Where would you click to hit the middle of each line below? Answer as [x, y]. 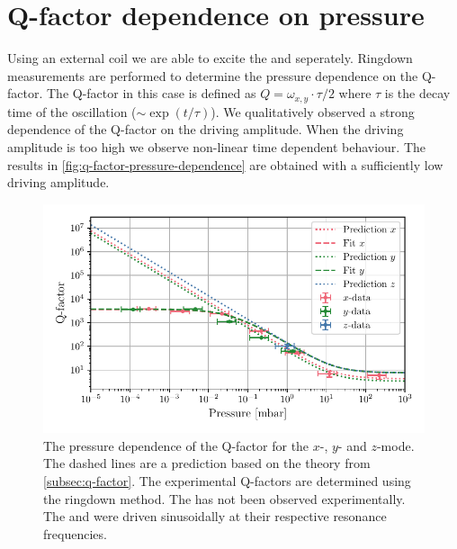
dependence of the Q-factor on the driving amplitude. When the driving [206, 129]
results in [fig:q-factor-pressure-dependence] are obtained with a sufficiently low [225, 164]
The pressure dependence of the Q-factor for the [176, 445]
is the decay [417, 93]
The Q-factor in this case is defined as [151, 93]
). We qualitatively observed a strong [313, 111]
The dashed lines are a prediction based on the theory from [207, 463]
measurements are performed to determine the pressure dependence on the [213, 75]
